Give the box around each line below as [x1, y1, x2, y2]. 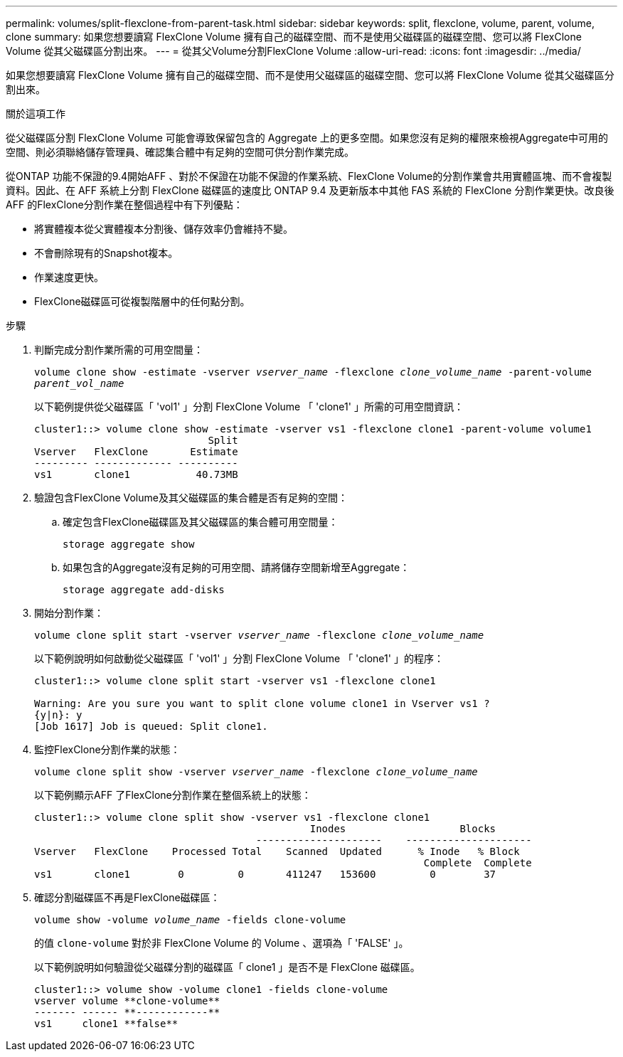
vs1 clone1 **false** [34, 1018, 179, 1029]
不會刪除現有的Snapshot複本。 [34, 247, 179, 259]
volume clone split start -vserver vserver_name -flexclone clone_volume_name [34, 630, 484, 641]
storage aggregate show [63, 538, 195, 550]
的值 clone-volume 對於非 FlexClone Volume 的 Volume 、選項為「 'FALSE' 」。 [34, 937, 409, 949]
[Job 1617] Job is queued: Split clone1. [34, 721, 268, 732]
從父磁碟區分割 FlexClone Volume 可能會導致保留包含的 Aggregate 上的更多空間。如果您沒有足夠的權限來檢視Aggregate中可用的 [6, 132, 608, 144]
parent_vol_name [34, 378, 124, 389]
